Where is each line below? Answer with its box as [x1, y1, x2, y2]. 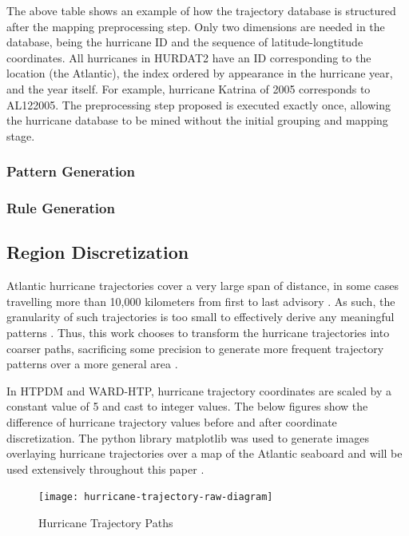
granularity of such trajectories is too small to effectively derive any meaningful [6, 308, 395, 325]
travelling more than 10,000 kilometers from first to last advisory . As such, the [6, 292, 395, 309]
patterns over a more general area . [6, 355, 178, 372]
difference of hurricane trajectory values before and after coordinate [6, 413, 337, 430]
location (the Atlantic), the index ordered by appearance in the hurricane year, [6, 65, 393, 81]
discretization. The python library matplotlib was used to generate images [6, 429, 369, 446]
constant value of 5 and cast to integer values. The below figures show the [6, 398, 368, 415]
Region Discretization [6, 240, 189, 264]
